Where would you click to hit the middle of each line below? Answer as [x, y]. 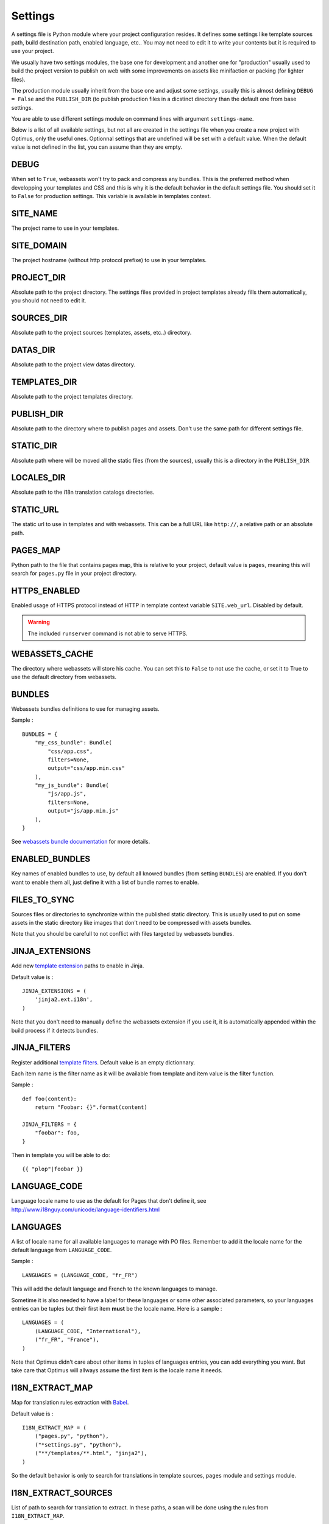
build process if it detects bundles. [55, 1030]
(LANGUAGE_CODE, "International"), [88, 1331]
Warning [39, 622]
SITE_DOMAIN [39, 245]
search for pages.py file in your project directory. [74, 574]
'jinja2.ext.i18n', [64, 999]
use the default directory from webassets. [64, 677]
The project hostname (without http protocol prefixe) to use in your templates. [109, 260]
